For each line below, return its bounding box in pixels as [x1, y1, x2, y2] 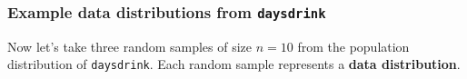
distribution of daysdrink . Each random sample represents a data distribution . [7, 54, 461, 74]
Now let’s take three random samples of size [7, 36, 253, 55]
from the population [297, 36, 410, 55]
